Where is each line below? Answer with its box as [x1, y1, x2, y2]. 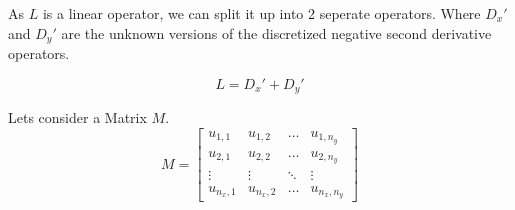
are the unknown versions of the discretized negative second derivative [61, 22, 492, 43]
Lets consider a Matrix [8, 107, 147, 128]
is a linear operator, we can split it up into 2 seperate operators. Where [42, 3, 481, 23]
